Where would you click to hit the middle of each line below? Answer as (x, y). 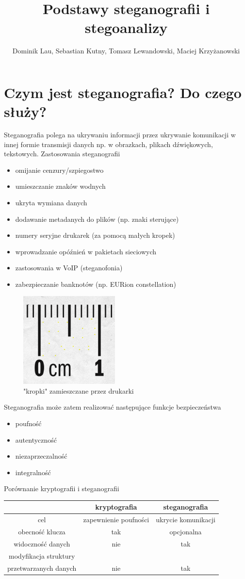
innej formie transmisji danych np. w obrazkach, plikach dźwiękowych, (108, 144)
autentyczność (36, 439)
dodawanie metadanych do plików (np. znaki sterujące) (97, 219)
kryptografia (116, 507)
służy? (25, 111)
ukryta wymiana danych (51, 202)
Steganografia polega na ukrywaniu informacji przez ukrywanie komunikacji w (120, 135)
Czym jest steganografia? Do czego (123, 92)
